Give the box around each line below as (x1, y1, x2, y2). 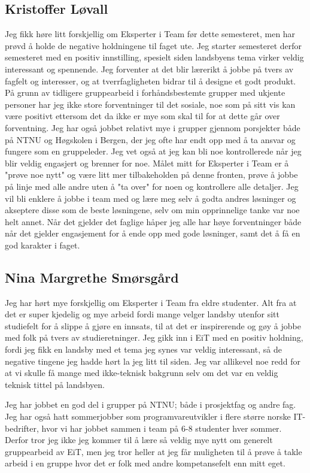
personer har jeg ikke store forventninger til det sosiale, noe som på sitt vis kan (5, 98, 296, 110)
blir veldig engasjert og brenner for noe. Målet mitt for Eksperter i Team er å (5, 156, 289, 169)
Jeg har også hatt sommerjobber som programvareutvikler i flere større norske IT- (5, 410, 306, 423)
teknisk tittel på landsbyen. (5, 378, 105, 390)
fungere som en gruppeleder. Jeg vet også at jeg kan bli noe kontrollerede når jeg (5, 145, 302, 157)
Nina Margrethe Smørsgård (5, 268, 179, 286)
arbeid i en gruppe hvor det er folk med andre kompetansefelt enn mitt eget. (5, 457, 285, 469)
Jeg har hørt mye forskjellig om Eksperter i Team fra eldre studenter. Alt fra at (5, 296, 297, 308)
